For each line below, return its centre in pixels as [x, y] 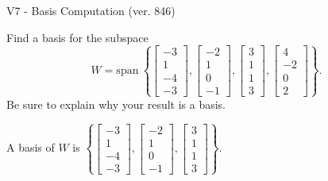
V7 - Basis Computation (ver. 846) [91, 10]
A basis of [31, 147]
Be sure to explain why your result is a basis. [116, 104]
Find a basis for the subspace [77, 37]
